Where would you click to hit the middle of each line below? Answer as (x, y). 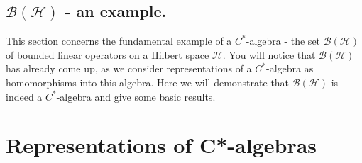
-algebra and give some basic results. (136, 96)
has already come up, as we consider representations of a (129, 68)
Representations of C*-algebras (161, 145)
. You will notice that (269, 54)
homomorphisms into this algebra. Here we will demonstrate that (148, 82)
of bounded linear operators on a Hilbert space (108, 54)
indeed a (24, 96)
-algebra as (290, 68)
